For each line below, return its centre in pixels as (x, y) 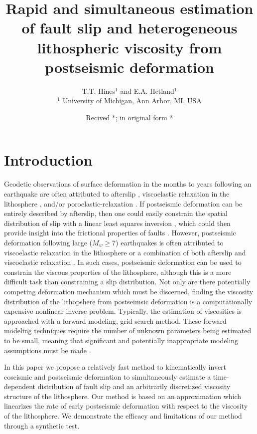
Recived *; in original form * (129, 117)
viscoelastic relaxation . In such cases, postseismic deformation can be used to (123, 262)
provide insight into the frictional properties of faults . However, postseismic (120, 233)
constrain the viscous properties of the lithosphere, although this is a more (118, 272)
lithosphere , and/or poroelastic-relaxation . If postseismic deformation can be (123, 203)
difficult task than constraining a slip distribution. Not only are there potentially (127, 282)
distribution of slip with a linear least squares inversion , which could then (117, 223)
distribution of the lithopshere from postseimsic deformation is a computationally (128, 301)
